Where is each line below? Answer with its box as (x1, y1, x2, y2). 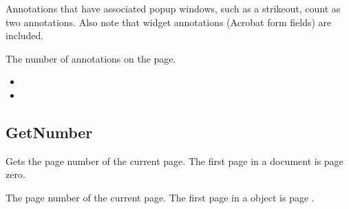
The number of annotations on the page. (6, 51, 176, 65)
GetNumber (6, 121, 93, 142)
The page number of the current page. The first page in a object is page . (6, 190, 315, 204)
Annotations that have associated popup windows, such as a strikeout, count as (6, 1, 341, 15)
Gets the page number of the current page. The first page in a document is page (6, 153, 343, 168)
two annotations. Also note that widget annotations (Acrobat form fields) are (6, 14, 332, 29)
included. (6, 28, 44, 43)
